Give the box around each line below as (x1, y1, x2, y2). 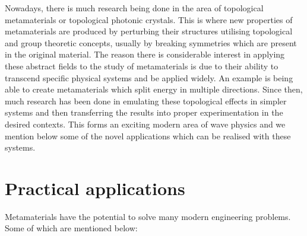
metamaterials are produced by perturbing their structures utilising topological (5, 25, 293, 37)
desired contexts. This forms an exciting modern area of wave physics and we (5, 117, 286, 130)
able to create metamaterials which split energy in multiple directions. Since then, (5, 83, 303, 95)
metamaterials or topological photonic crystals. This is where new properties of (5, 13, 293, 25)
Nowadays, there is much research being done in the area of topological (5, 2, 264, 14)
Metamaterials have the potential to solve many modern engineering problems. (5, 210, 291, 222)
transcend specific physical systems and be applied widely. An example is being (5, 71, 293, 84)
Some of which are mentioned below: (5, 222, 138, 234)
